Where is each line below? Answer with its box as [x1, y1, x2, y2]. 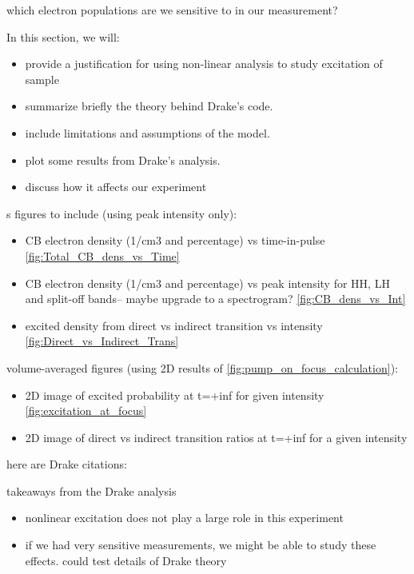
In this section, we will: [6, 28, 120, 45]
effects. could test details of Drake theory [25, 552, 227, 568]
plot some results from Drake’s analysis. [25, 151, 221, 168]
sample [25, 70, 59, 87]
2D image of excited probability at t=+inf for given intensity [25, 386, 324, 403]
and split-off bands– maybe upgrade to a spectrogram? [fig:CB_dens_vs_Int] [25, 290, 406, 307]
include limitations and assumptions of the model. [25, 124, 270, 141]
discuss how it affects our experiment [25, 178, 207, 195]
